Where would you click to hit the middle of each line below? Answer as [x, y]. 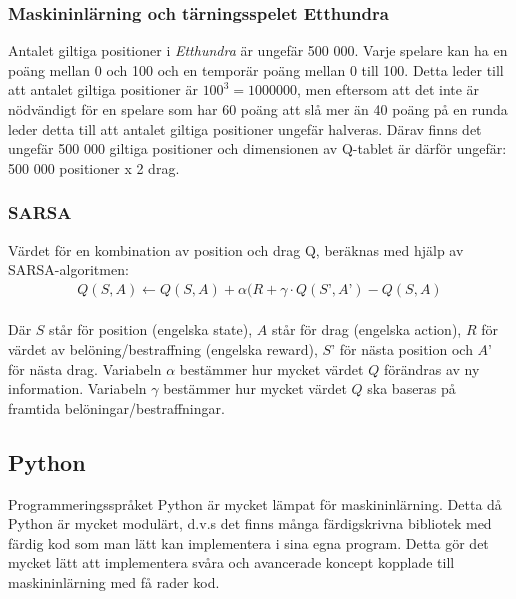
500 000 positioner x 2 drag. [94, 167]
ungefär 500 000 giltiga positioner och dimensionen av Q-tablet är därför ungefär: [257, 148]
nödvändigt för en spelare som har [113, 109]
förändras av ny [431, 368]
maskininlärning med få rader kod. [114, 581]
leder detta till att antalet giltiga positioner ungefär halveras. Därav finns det [245, 128]
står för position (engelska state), [151, 329]
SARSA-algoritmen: [68, 269]
